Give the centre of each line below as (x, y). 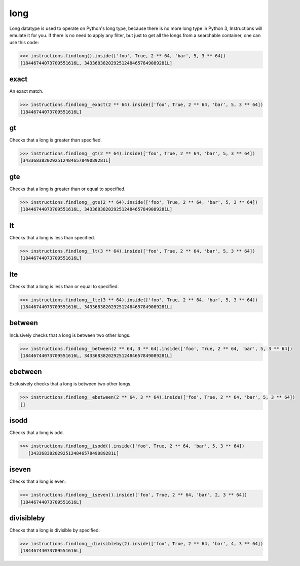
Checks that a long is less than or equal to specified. (64, 286)
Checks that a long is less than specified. (52, 237)
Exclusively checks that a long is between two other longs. (70, 384)
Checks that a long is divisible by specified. (55, 530)
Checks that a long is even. (37, 481)
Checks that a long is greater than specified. (56, 140)
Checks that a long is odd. (37, 433)
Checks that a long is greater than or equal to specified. (67, 189)
